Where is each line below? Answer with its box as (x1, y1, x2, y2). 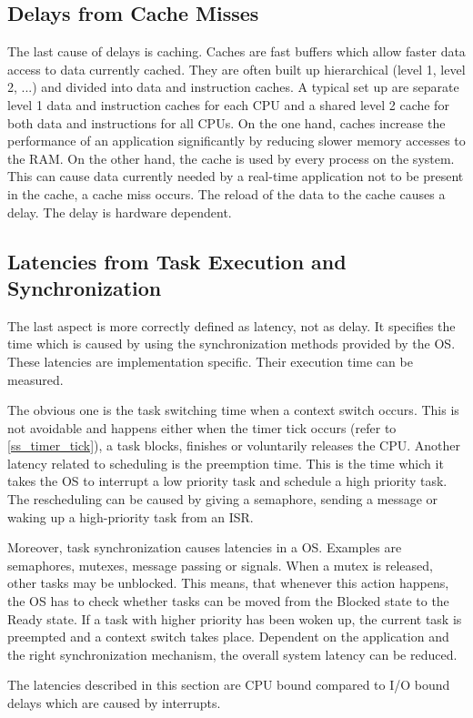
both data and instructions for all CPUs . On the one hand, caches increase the (7, 113, 446, 132)
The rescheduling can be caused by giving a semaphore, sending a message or (7, 490, 438, 509)
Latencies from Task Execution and (7, 247, 347, 275)
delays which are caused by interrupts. (7, 693, 221, 713)
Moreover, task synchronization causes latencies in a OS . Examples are (7, 538, 402, 557)
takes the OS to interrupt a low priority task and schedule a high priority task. (7, 471, 448, 490)
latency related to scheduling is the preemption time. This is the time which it (7, 453, 444, 472)
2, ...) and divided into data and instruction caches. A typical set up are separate (7, 77, 459, 96)
